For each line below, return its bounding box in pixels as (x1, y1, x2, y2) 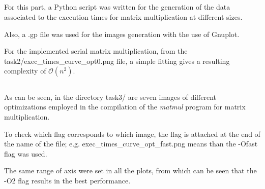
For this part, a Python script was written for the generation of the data (4, 2, 230, 12)
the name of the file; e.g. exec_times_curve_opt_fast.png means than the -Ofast (4, 138, 258, 149)
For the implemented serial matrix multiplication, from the (4, 46, 188, 56)
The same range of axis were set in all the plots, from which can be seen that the (4, 165, 257, 176)
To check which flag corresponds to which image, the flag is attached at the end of (4, 128, 260, 139)
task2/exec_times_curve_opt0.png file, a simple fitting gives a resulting (4, 55, 230, 66)
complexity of (4, 65, 46, 76)
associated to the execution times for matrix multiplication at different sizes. (4, 11, 243, 22)
